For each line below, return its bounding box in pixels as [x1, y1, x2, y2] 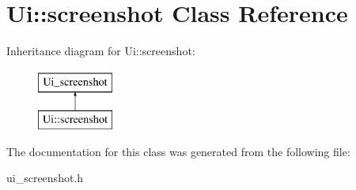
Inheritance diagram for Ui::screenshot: [6, 43, 195, 59]
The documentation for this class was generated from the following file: [6, 143, 350, 159]
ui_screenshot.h [6, 170, 84, 186]
